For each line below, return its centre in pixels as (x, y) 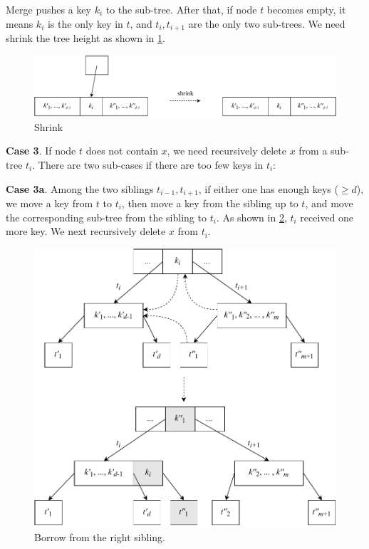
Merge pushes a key (48, 9)
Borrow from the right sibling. (100, 537)
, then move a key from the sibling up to (210, 203)
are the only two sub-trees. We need (267, 23)
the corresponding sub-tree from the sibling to (106, 217)
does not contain (122, 151)
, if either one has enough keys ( (268, 188)
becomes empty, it (306, 9)
